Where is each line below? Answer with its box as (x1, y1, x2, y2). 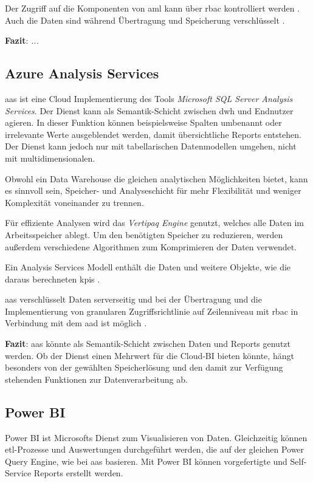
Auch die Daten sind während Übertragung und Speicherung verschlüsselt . (5, 13, 285, 26)
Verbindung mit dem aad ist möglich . (5, 317, 147, 329)
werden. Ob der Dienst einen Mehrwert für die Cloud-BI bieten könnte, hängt (5, 349, 294, 361)
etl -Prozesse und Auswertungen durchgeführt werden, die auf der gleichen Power (5, 443, 304, 456)
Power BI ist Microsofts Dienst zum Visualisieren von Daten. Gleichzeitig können (5, 431, 308, 444)
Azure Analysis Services (5, 64, 159, 83)
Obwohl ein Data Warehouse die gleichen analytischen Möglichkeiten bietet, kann (5, 172, 308, 185)
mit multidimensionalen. (5, 151, 95, 164)
